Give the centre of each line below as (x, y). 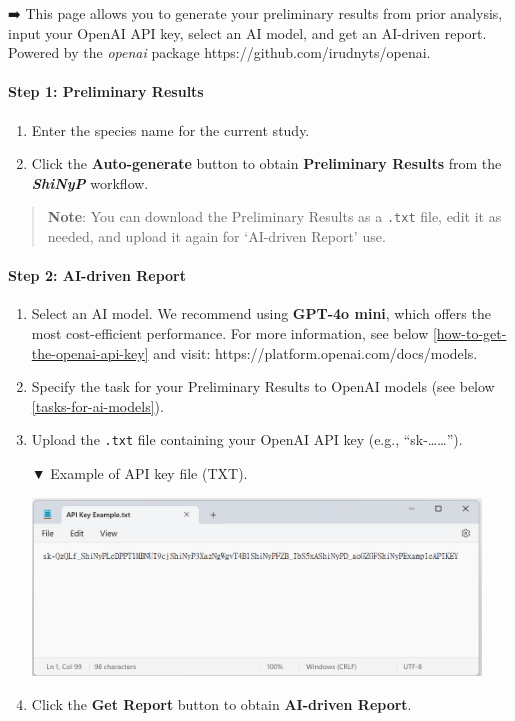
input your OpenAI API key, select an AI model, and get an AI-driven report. (247, 32)
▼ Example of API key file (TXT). (139, 473)
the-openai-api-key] (90, 352)
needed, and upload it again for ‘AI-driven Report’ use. (216, 236)
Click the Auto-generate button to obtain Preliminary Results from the (266, 163)
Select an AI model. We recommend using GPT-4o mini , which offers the (261, 313)
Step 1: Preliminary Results (106, 91)
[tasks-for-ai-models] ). (97, 405)
